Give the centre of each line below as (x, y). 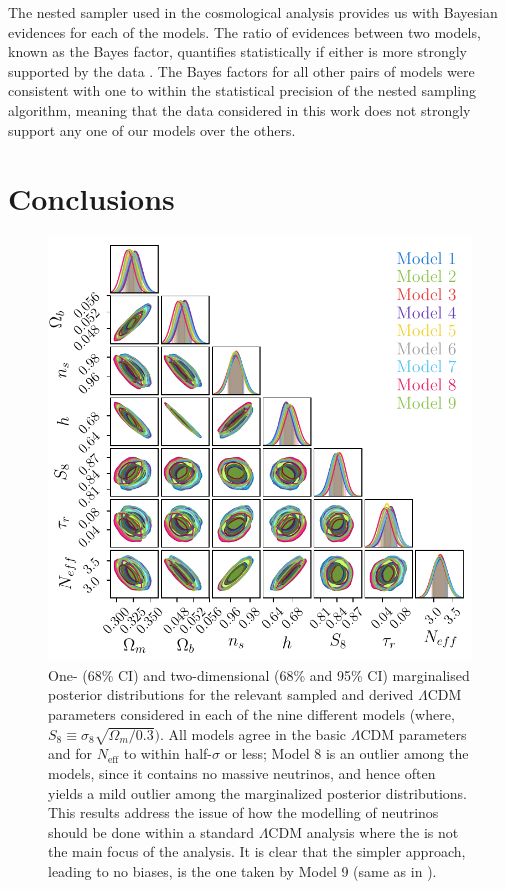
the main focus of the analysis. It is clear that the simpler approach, (257, 851)
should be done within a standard (151, 831)
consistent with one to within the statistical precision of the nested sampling (242, 90)
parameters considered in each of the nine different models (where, (251, 714)
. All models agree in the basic (253, 733)
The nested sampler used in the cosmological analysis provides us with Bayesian (253, 12)
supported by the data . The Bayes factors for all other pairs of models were (241, 70)
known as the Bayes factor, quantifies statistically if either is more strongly (237, 51)
